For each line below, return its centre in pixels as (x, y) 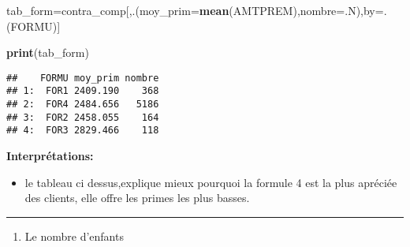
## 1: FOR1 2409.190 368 (83, 91)
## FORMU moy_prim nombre (83, 78)
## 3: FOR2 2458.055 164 (83, 117)
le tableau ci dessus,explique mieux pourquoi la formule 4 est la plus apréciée (211, 182)
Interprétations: (50, 156)
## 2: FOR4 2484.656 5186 (83, 105)
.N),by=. (366, 10)
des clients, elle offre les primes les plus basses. (137, 198)
